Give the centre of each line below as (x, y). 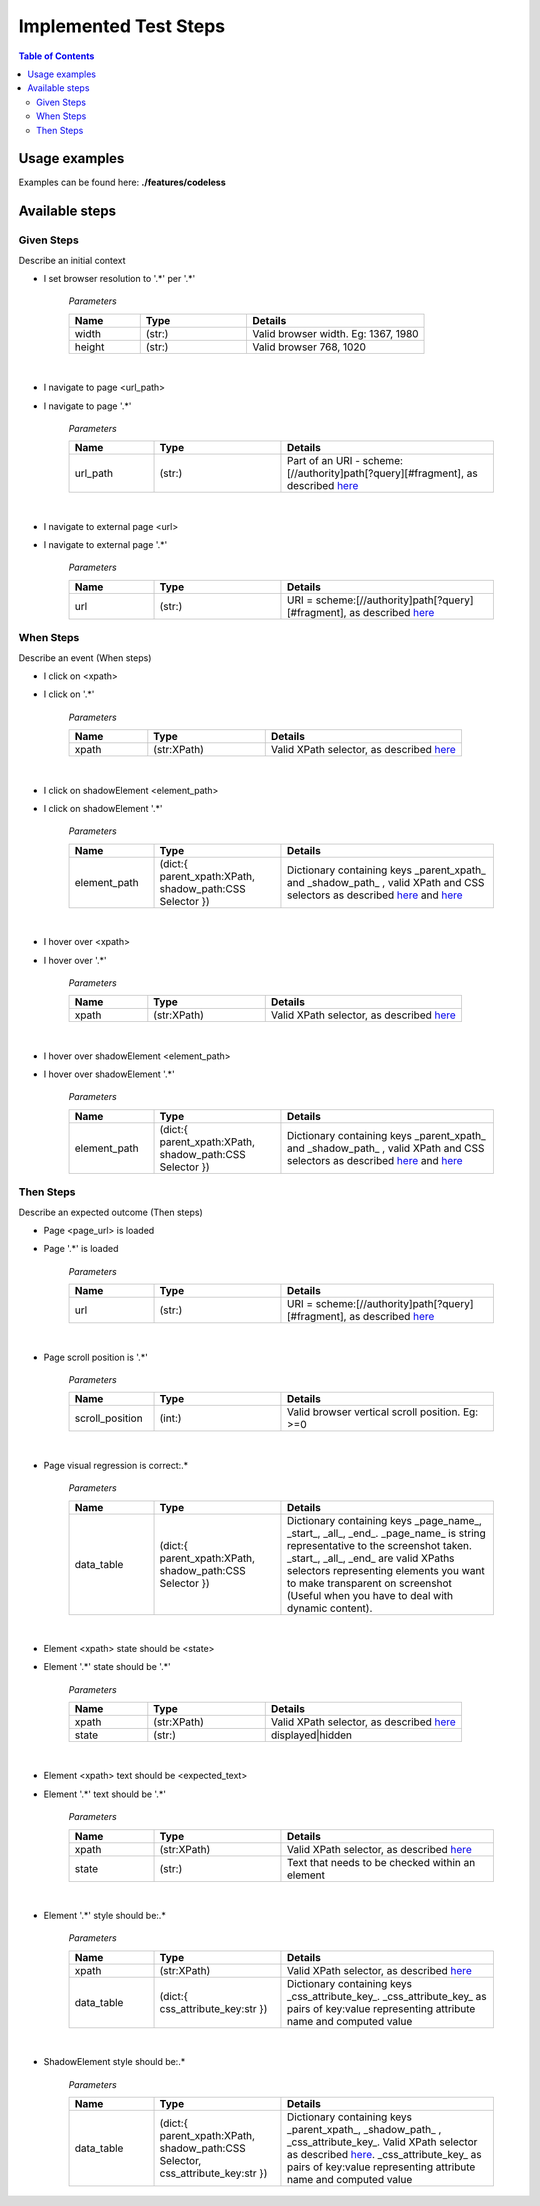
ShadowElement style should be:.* (114, 2062)
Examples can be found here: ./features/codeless (122, 182)
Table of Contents (56, 56)
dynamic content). (329, 1608)
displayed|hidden (311, 1735)
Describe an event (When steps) (85, 657)
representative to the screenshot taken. (379, 1545)
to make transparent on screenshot (369, 1583)
